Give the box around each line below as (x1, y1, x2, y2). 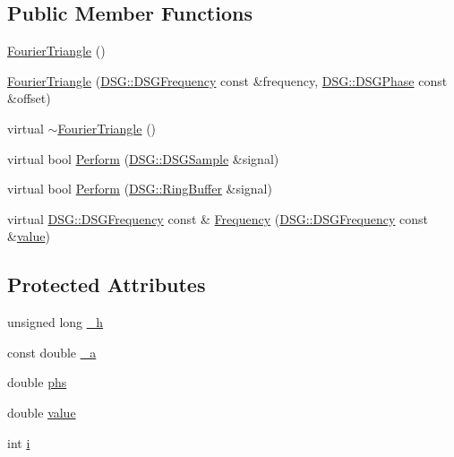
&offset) (7, 89, 51, 108)
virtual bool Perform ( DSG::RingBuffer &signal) (7, 179, 272, 198)
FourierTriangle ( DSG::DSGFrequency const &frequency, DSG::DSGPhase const (7, 71, 448, 90)
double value (7, 402, 76, 421)
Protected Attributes (7, 271, 206, 298)
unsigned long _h (7, 313, 104, 332)
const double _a (7, 342, 97, 361)
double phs (7, 373, 67, 392)
